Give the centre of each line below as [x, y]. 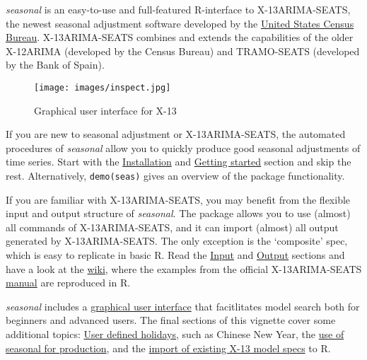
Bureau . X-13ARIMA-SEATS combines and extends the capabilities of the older [180, 37]
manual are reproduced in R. [68, 283]
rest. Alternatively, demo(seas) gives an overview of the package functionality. [175, 175]
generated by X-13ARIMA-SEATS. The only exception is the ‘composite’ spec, [177, 241]
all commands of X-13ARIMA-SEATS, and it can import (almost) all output [172, 227]
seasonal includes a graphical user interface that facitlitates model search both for [183, 306]
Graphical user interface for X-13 [105, 110]
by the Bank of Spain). [55, 65]
